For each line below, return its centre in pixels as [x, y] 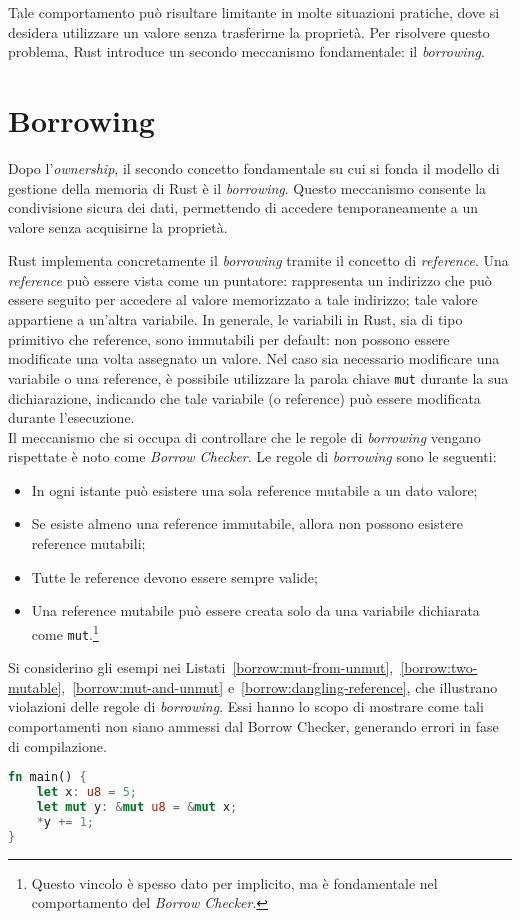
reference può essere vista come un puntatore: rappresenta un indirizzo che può [250, 279]
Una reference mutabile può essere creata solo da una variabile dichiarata [255, 610]
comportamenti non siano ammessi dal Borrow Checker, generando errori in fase [253, 725]
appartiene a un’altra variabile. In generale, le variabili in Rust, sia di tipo [235, 319]
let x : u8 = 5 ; [86, 792]
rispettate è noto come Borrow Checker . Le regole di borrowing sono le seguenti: [252, 456]
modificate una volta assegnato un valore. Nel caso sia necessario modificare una [254, 358]
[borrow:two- [439, 667]
